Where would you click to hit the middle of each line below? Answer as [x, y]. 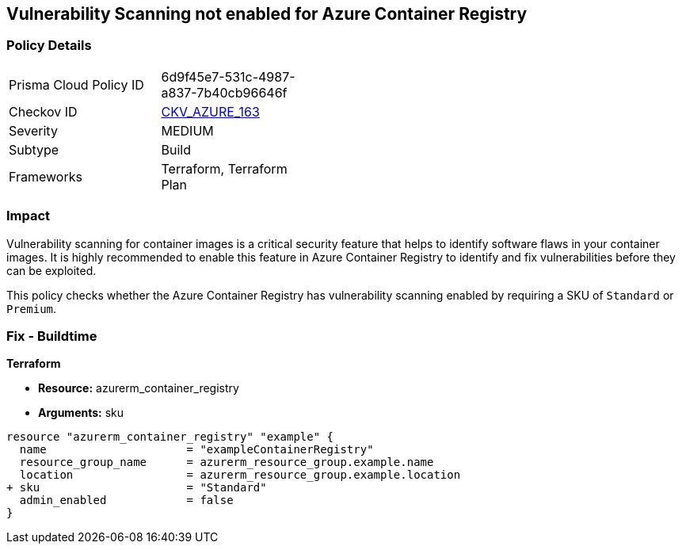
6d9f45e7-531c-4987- [228, 76]
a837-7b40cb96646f [224, 92]
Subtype [34, 149]
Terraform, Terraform [224, 168]
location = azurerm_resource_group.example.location [240, 475]
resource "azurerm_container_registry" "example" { [170, 437]
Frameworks [46, 176]
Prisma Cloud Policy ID [76, 84]
